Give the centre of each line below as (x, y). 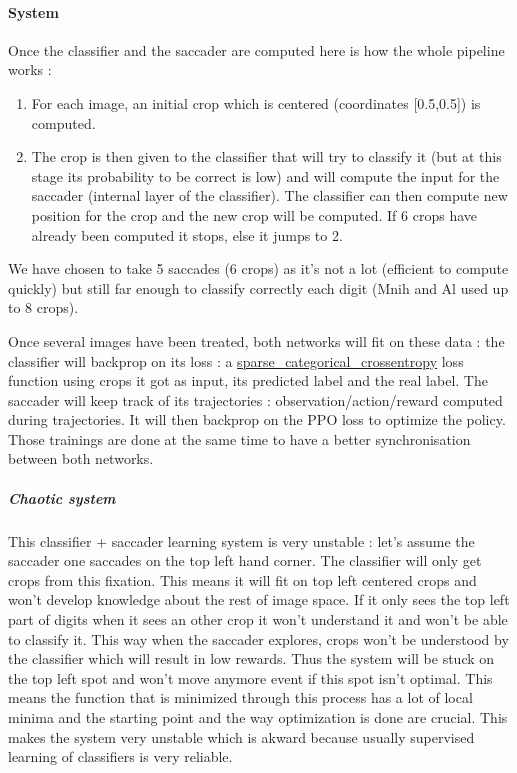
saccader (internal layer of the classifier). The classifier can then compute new (269, 195)
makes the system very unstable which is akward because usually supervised (241, 736)
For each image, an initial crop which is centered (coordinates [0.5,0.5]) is (256, 102)
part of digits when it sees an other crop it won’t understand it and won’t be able (258, 619)
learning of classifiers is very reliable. (120, 756)
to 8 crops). (43, 307)
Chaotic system (62, 497)
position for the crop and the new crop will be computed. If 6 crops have (254, 214)
